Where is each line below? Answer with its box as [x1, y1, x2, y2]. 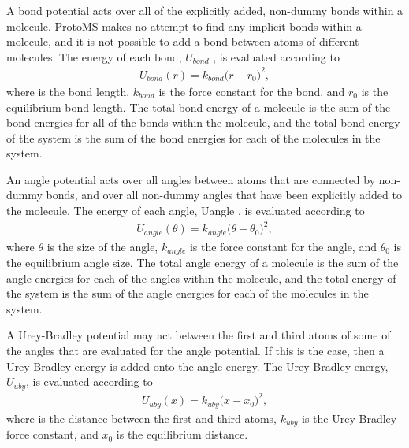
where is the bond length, [6, 83, 130, 99]
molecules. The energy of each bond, [6, 48, 182, 65]
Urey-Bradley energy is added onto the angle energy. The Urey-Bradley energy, [6, 357, 389, 374]
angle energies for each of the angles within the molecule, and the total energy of [6, 269, 396, 286]
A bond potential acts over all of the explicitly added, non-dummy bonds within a [6, 2, 403, 18]
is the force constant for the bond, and [158, 83, 345, 99]
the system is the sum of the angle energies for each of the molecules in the [6, 285, 369, 302]
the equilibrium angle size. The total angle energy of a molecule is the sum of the [6, 254, 399, 271]
